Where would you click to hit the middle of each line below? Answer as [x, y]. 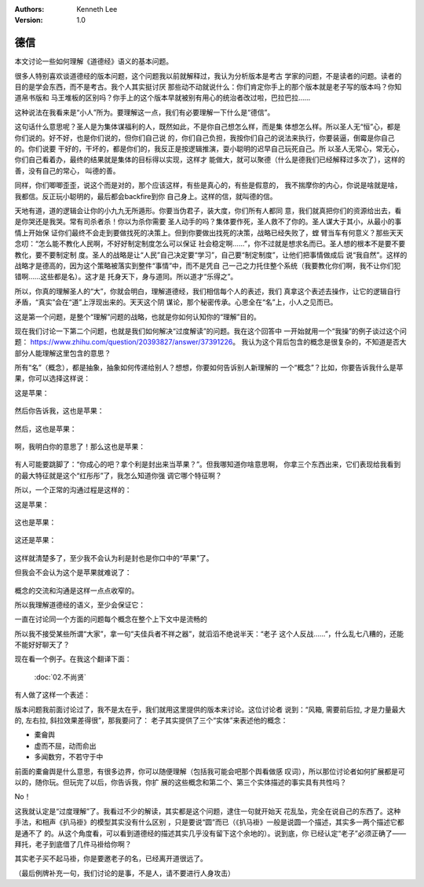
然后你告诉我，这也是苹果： [59, 411]
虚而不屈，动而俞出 [65, 745]
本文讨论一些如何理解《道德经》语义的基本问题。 [93, 61]
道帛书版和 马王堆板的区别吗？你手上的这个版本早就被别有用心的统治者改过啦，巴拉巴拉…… [163, 98]
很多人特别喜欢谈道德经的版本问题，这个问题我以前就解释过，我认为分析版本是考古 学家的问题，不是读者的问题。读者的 [208, 75]
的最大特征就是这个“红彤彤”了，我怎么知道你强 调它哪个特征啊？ [119, 475]
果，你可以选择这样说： [52, 378]
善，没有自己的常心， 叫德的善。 [67, 171]
